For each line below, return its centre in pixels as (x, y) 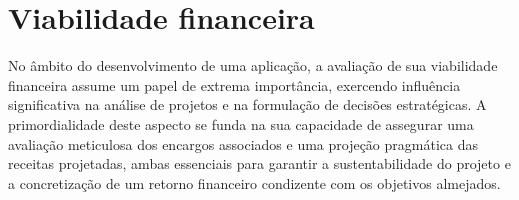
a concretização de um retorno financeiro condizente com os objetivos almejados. (254, 182)
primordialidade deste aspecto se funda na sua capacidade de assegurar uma (241, 123)
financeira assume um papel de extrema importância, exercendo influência (234, 84)
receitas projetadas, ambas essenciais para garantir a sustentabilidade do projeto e (259, 163)
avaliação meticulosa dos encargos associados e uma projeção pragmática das (243, 143)
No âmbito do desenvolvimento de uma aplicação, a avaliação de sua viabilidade (253, 65)
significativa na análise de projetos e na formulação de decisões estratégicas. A (247, 104)
